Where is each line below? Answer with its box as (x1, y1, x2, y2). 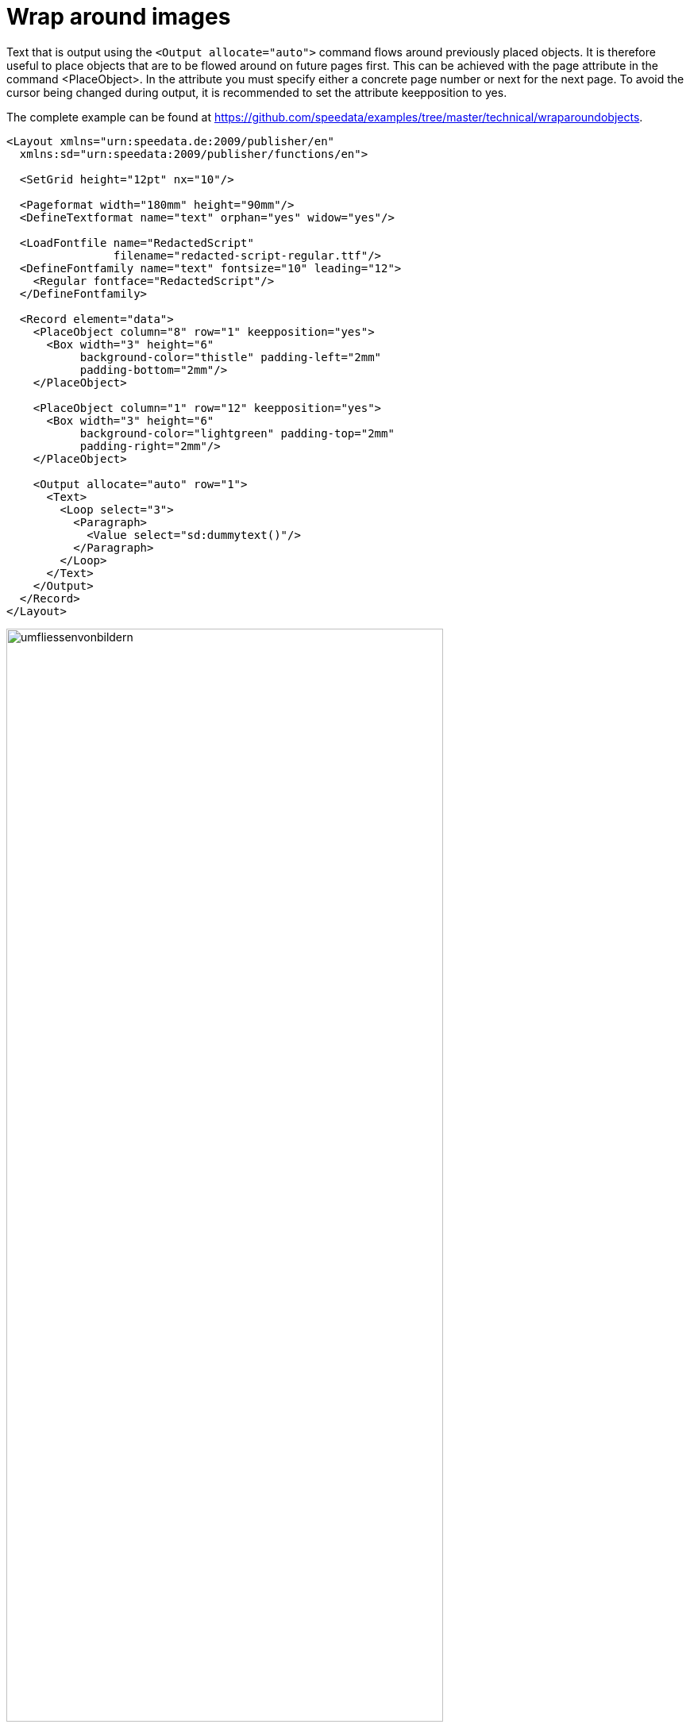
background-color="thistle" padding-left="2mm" (79, 350, 382, 364)
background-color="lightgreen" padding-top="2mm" (79, 426, 395, 440)
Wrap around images (6, 3, 231, 30)
